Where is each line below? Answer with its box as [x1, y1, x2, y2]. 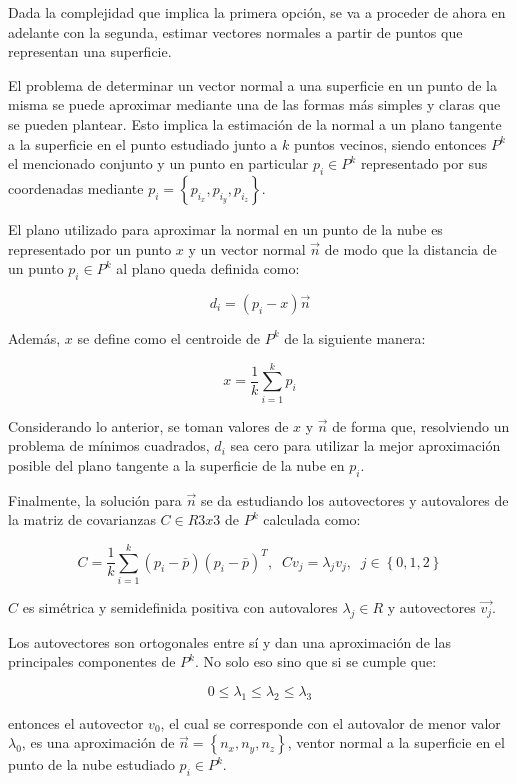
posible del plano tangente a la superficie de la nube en [8, 454, 345, 475]
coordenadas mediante [8, 177, 144, 198]
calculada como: [263, 509, 361, 530]
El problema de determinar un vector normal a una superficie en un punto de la [8, 74, 497, 95]
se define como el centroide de [77, 327, 260, 348]
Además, [8, 327, 61, 348]
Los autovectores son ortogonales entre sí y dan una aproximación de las [8, 631, 451, 652]
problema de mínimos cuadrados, [8, 435, 210, 456]
